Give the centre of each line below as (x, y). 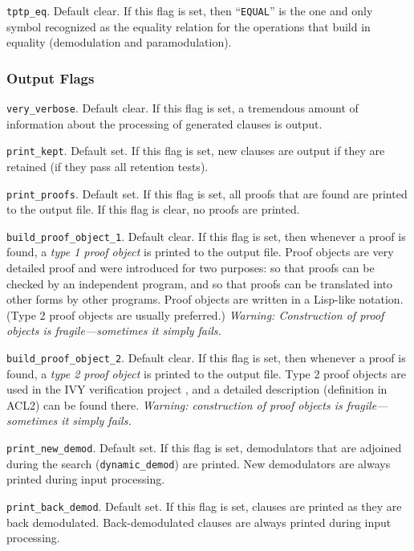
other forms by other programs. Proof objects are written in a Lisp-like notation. (205, 299)
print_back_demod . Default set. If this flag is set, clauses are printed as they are (204, 506)
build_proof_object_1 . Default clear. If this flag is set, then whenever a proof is (206, 236)
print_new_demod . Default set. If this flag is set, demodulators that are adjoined (204, 448)
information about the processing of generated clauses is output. (164, 123)
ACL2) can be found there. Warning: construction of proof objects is (175, 404)
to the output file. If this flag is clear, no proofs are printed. (153, 209)
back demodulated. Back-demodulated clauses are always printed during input (199, 522)
